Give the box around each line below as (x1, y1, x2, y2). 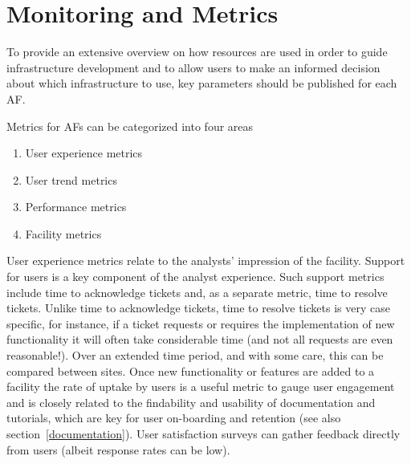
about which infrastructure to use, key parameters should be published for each (6, 75, 397, 92)
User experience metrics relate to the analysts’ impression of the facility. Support (6, 252, 405, 269)
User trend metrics (25, 171, 117, 188)
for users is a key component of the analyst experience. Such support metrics (6, 268, 385, 285)
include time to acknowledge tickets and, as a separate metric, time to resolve (6, 283, 388, 300)
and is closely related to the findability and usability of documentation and (6, 393, 376, 410)
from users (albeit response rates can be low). (6, 441, 230, 458)
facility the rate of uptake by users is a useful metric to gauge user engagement (6, 378, 395, 395)
